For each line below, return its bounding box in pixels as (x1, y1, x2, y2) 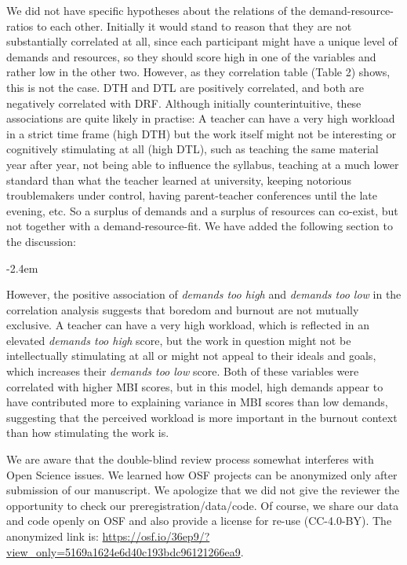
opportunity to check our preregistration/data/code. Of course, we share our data (6, 497, 399, 513)
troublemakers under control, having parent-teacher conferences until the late (6, 187, 377, 204)
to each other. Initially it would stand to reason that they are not (37, 17, 352, 34)
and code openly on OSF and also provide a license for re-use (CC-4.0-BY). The (6, 512, 392, 529)
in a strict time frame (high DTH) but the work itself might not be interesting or (6, 125, 397, 141)
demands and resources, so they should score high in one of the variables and (6, 48, 376, 64)
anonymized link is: (6, 528, 99, 544)
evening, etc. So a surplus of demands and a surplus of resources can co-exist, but (6, 202, 398, 218)
